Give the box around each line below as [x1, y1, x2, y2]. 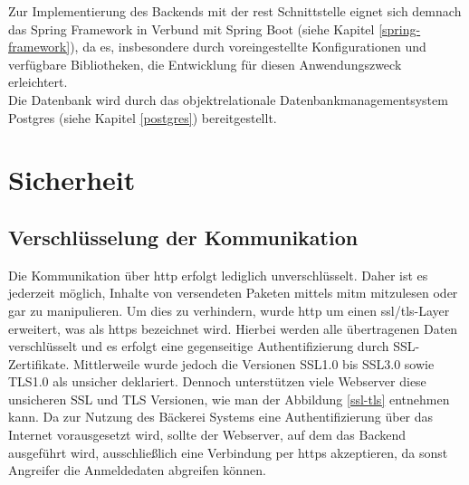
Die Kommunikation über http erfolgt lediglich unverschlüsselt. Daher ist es [8, 265, 428, 284]
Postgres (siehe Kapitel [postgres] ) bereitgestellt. [8, 108, 277, 127]
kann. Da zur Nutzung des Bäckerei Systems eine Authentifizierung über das [8, 407, 434, 426]
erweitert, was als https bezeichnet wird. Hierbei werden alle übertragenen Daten [8, 319, 458, 338]
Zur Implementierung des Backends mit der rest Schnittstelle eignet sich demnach [8, 2, 462, 20]
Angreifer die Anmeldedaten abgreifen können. [8, 461, 266, 480]
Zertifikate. [8, 354, 70, 373]
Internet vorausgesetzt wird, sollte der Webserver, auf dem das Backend [8, 425, 407, 444]
